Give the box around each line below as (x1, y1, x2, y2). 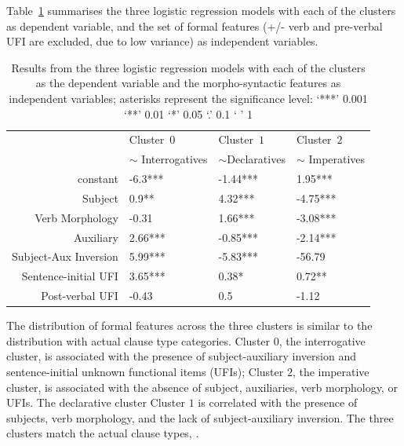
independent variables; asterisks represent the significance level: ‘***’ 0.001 (9, 90, 368, 106)
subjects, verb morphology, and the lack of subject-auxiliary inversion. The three (6, 409, 394, 426)
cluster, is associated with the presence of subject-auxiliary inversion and (6, 348, 356, 364)
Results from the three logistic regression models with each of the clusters (11, 59, 366, 75)
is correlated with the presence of (198, 394, 358, 411)
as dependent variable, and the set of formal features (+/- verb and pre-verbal (6, 17, 383, 34)
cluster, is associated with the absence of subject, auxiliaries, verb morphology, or (6, 378, 398, 395)
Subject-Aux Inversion (12, 248, 118, 265)
